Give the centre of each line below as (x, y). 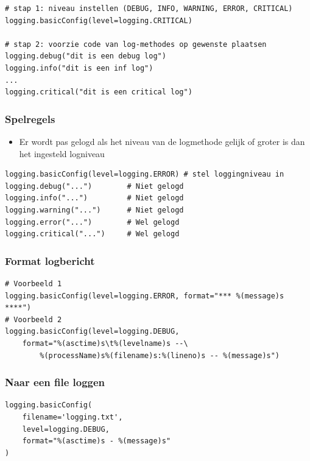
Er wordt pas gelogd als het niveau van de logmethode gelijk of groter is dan (162, 141)
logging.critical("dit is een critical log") (99, 92)
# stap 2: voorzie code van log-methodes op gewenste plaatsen (136, 44)
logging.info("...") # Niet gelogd (94, 198)
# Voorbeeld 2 (33, 319)
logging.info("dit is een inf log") (79, 68)
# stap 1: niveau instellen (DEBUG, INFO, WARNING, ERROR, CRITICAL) (149, 9)
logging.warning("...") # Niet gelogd (94, 210)
